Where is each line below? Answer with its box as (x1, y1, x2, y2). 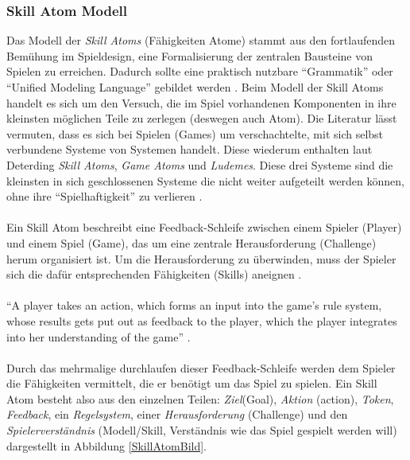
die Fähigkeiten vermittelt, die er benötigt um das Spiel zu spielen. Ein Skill (6, 375, 377, 392)
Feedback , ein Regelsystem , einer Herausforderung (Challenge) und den (6, 406, 348, 423)
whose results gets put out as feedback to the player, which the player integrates (6, 312, 397, 329)
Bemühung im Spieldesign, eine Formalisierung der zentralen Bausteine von (6, 47, 373, 64)
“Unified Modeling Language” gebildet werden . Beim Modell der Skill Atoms (6, 79, 384, 95)
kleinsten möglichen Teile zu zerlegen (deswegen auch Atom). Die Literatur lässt (6, 110, 397, 127)
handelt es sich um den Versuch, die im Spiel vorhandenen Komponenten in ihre (6, 94, 396, 111)
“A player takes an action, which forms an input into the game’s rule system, (6, 297, 382, 314)
